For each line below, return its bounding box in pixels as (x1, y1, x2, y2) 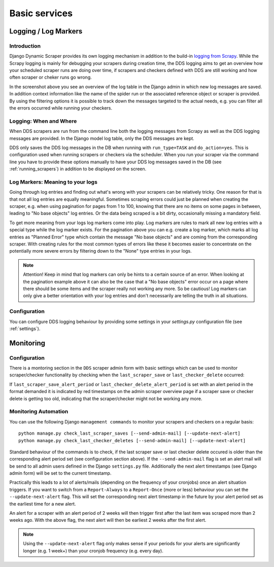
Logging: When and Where (9, 117, 77, 124)
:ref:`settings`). (9, 325, 41, 332)
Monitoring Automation (9, 408, 68, 415)
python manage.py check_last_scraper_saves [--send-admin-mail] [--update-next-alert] (18, 431, 241, 436)
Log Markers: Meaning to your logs (9, 178, 97, 185)
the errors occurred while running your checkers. (9, 105, 113, 111)
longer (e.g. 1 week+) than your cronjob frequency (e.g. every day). (23, 548, 163, 554)
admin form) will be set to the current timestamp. (9, 470, 112, 476)
